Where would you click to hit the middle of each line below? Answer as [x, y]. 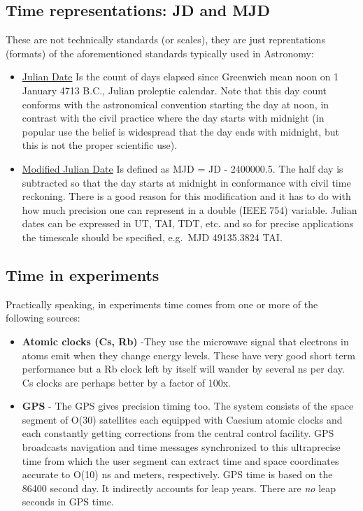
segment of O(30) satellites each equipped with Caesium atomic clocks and [182, 419]
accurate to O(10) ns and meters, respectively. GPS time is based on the [177, 474]
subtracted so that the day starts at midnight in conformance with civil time [186, 182]
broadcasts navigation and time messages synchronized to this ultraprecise [181, 447]
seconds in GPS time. [68, 502]
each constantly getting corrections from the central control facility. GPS [178, 433]
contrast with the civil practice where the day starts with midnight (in [173, 118]
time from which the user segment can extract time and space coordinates [180, 460]
